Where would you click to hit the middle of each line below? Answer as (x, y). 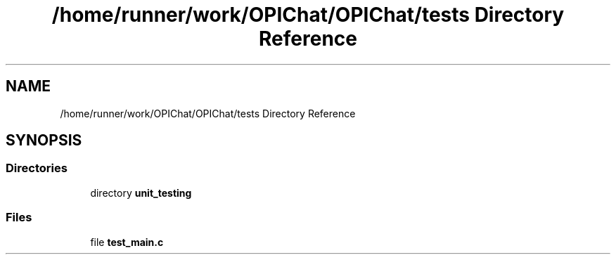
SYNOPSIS (44, 141)
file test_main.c (127, 242)
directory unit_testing (141, 193)
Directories (37, 168)
